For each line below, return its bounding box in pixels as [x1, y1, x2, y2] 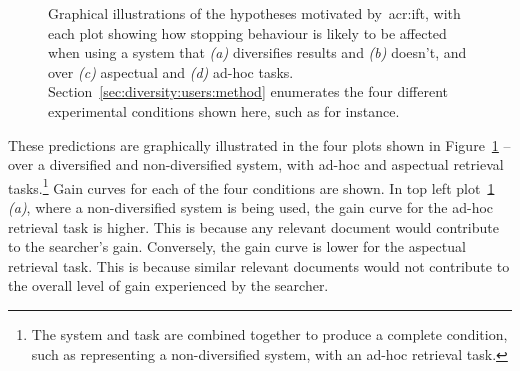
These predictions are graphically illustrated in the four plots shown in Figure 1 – [8, 134, 511, 155]
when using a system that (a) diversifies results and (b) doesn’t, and [48, 42, 467, 63]
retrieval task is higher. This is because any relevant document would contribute [8, 216, 499, 237]
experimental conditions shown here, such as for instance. [48, 100, 400, 121]
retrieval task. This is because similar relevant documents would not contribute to [8, 255, 510, 276]
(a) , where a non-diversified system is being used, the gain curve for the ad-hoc [8, 197, 494, 217]
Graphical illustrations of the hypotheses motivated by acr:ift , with [48, 3, 461, 23]
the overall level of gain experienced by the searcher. [8, 275, 329, 296]
